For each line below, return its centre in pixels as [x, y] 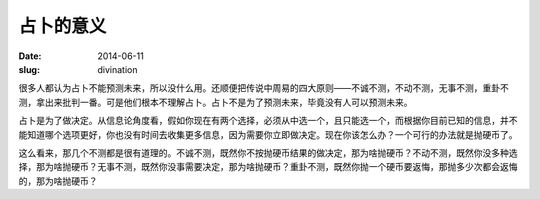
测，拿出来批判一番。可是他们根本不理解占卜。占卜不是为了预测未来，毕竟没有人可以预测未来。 [215, 102]
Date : [30, 56]
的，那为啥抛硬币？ [58, 181]
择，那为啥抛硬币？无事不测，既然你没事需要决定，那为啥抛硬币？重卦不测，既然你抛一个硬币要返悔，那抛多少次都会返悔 [268, 167]
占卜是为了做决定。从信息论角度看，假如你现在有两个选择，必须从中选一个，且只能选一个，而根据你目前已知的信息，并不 [268, 121]
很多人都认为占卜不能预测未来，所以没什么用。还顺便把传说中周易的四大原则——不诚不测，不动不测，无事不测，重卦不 [263, 88]
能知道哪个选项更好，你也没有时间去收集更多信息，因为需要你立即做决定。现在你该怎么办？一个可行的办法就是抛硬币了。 [268, 134]
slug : [29, 69]
